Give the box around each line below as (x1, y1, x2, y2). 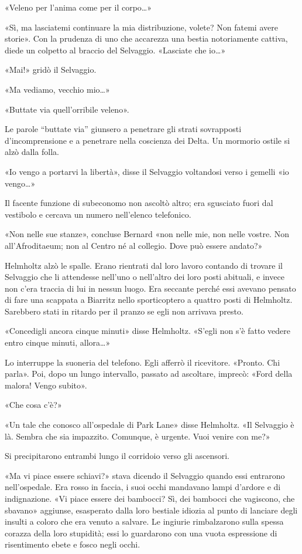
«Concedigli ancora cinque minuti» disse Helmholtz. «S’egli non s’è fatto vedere (5, 325, 290, 337)
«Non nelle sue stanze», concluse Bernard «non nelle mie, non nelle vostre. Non (5, 228, 289, 240)
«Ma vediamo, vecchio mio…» (5, 83, 110, 95)
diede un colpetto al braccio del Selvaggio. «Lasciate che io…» (5, 43, 226, 56)
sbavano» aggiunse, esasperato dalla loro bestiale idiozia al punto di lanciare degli (5, 504, 298, 516)
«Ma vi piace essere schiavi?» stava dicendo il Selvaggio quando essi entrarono (5, 469, 285, 481)
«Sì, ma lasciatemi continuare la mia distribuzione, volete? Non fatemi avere (5, 21, 278, 33)
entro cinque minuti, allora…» (5, 336, 111, 349)
